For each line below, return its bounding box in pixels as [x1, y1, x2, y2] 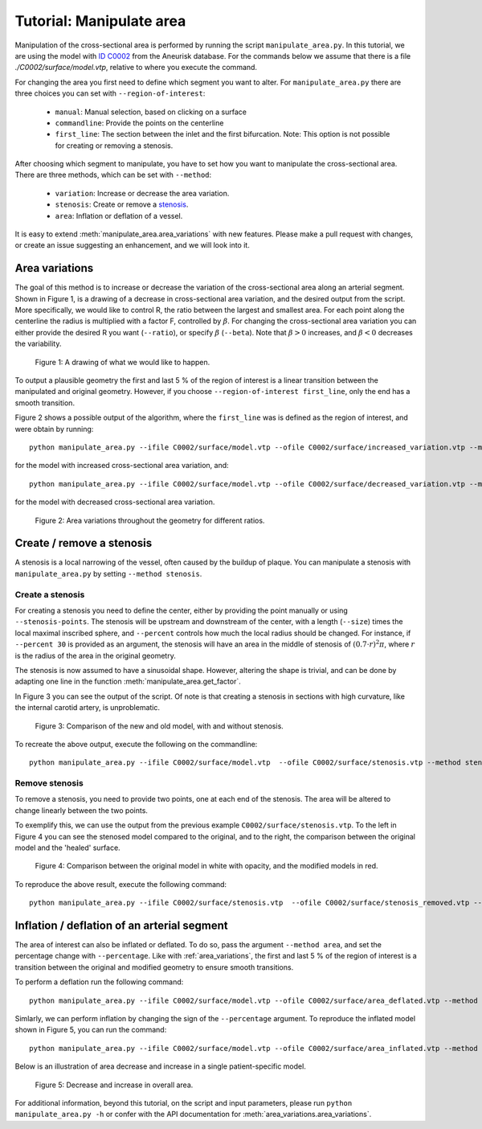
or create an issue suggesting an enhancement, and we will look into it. [14, 240, 251, 250]
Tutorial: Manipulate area [14, 12, 186, 30]
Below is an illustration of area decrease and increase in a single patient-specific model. [14, 1061, 307, 1071]
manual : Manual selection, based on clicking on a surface [55, 107, 247, 117]
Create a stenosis [14, 589, 85, 600]
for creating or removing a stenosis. [55, 141, 174, 150]
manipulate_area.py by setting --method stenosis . [14, 569, 202, 578]
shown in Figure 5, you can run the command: [14, 1025, 167, 1035]
